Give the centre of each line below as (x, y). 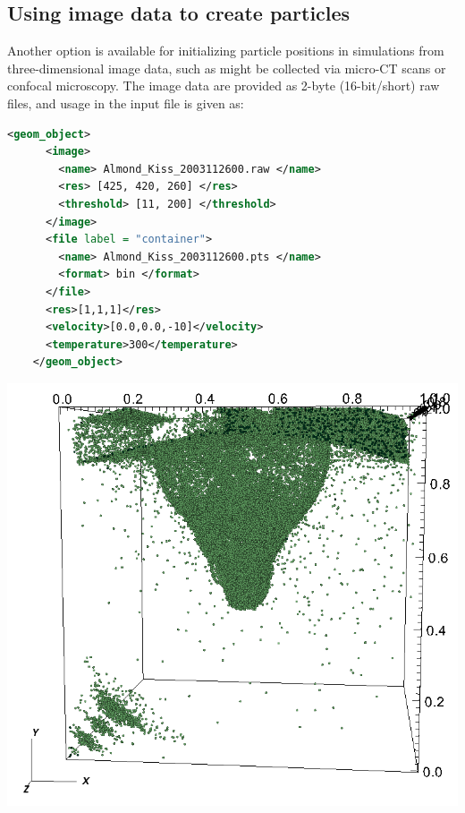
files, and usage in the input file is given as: (126, 103)
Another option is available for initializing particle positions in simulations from (226, 51)
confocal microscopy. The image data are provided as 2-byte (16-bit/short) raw (224, 86)
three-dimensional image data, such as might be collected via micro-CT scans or (227, 68)
